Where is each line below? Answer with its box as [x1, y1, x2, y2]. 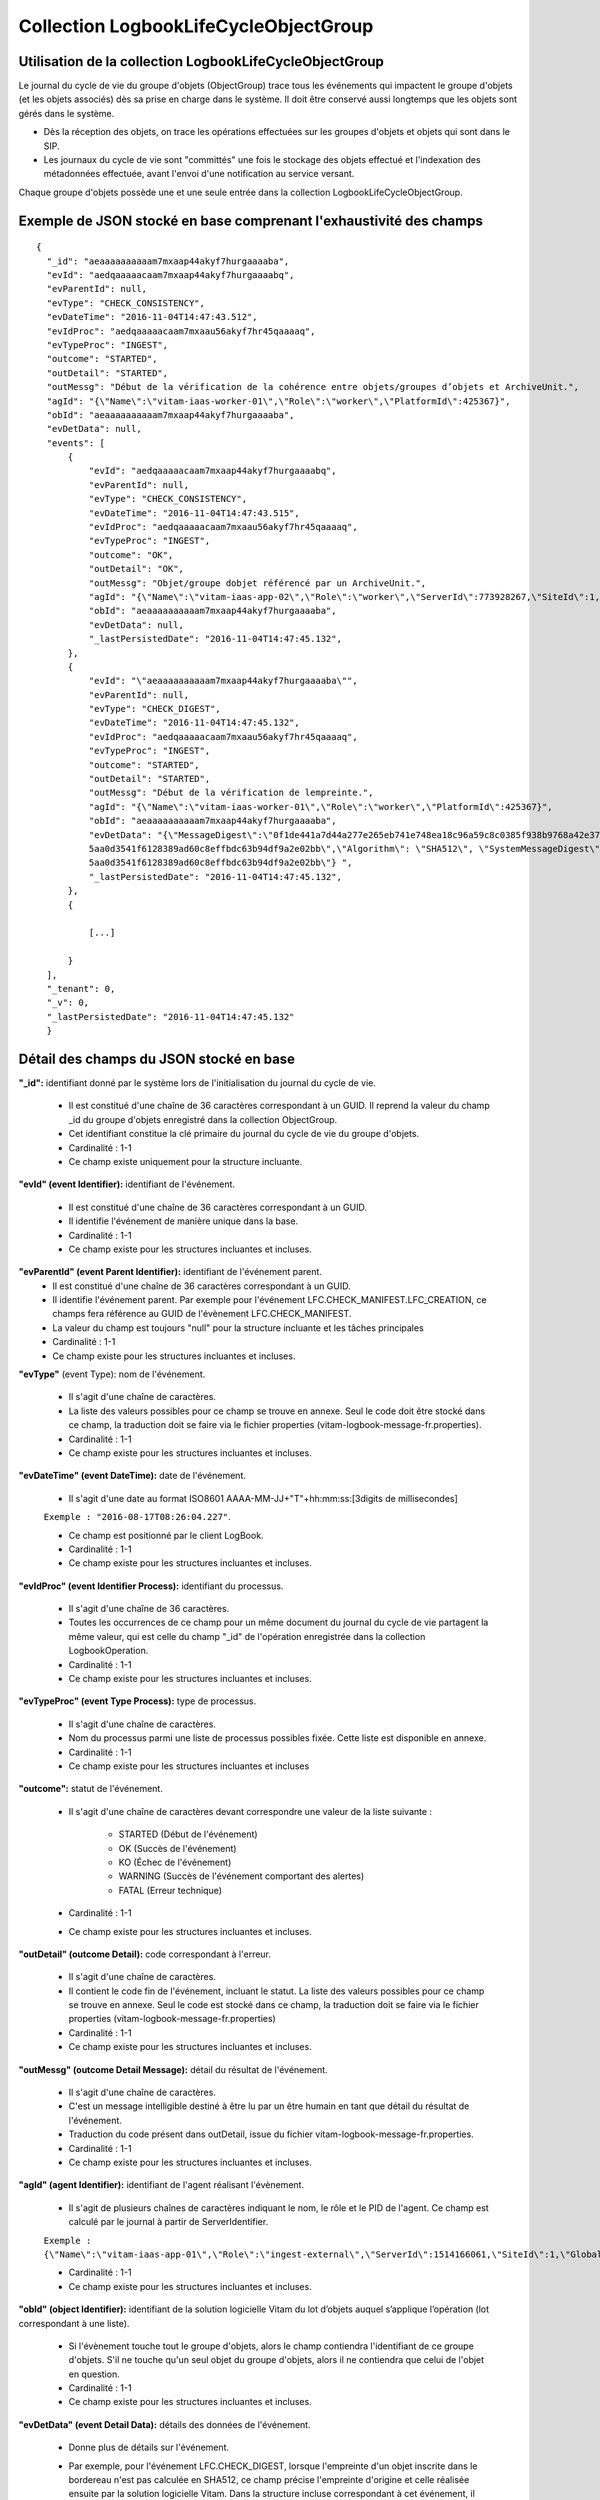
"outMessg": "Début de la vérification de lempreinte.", [88, 787, 374, 799]
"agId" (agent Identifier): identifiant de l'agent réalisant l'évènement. [18, 2179, 305, 2191]
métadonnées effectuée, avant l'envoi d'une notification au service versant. [43, 168, 355, 180]
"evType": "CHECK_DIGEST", [88, 703, 222, 715]
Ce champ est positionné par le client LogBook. [68, 1529, 264, 1541]
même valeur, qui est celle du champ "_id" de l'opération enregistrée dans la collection [68, 1630, 426, 1642]
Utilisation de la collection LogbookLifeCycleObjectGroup [18, 53, 385, 70]
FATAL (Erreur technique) [118, 1884, 223, 1896]
